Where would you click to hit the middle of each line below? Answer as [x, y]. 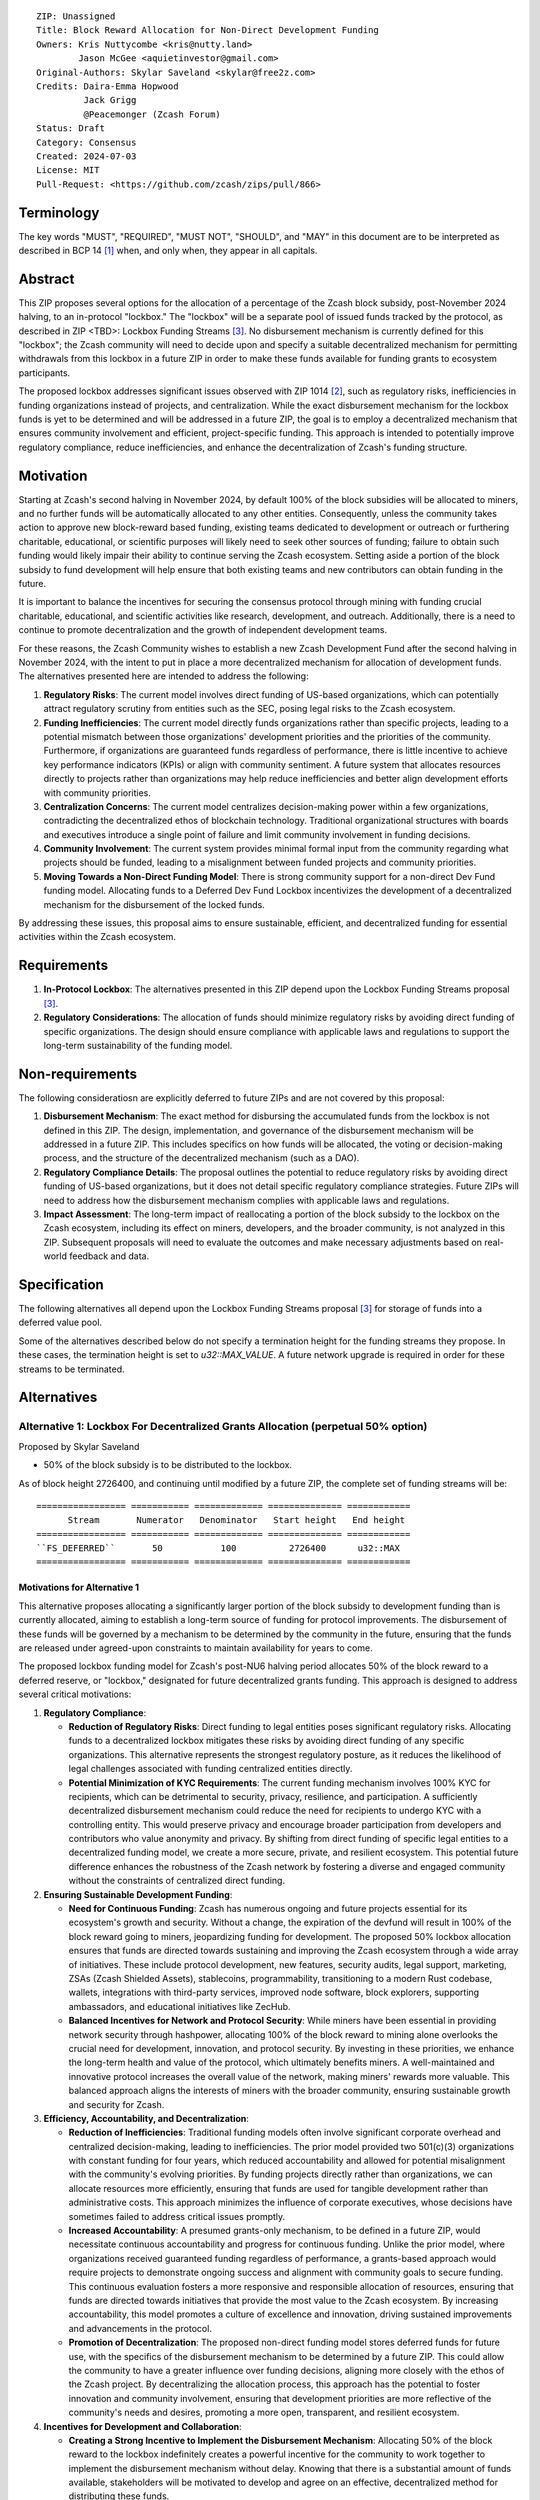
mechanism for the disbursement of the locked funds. [154, 904]
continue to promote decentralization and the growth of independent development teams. [203, 630]
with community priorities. [97, 792]
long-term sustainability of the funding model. [138, 1045]
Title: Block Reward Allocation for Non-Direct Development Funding [207, 30]
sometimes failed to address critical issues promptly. [177, 2216]
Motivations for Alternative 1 [79, 1587]
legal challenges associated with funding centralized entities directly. [210, 1769]
